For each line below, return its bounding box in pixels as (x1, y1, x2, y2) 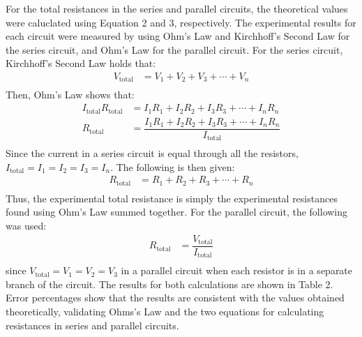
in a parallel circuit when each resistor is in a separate (121, 263, 353, 278)
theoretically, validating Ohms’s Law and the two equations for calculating (6, 304, 324, 318)
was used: (6, 218, 47, 233)
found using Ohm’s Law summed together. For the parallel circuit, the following (6, 204, 348, 219)
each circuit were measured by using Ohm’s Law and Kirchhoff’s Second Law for (6, 29, 350, 43)
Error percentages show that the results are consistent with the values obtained (6, 290, 345, 305)
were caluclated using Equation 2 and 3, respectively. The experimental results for (6, 15, 356, 29)
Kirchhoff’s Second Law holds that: (6, 56, 156, 70)
